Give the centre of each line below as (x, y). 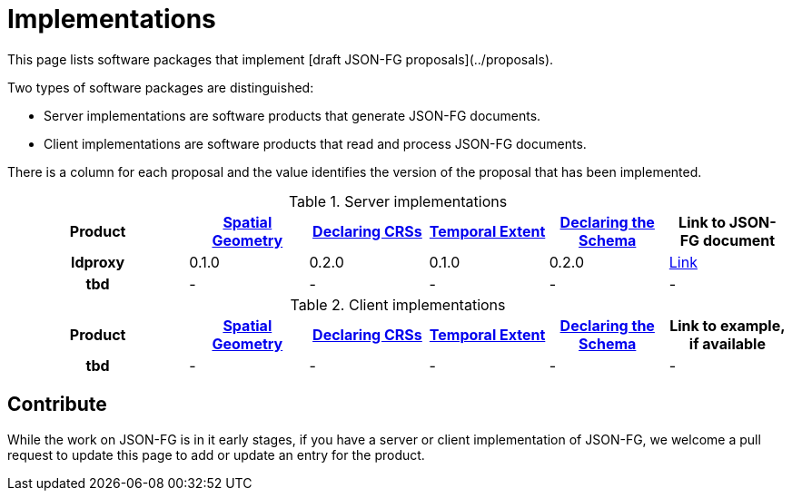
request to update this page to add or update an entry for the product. (216, 454)
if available (727, 343)
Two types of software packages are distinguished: (161, 87)
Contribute (57, 405)
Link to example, (728, 325)
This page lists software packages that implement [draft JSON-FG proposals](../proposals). (281, 59)
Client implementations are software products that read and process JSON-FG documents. (315, 143)
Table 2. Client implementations (398, 304)
